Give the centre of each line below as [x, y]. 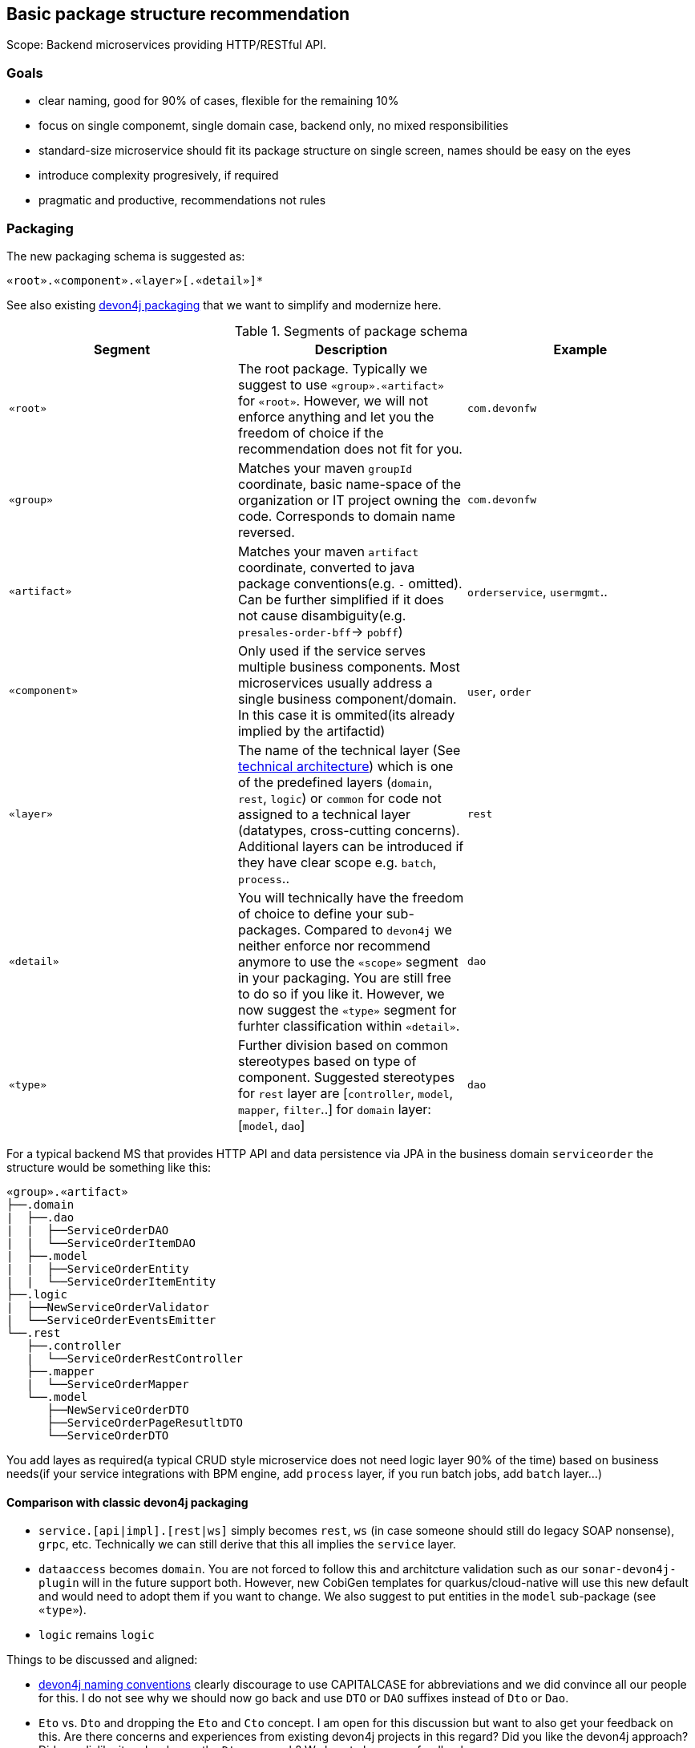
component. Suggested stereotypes [346, 1077]
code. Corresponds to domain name [346, 516]
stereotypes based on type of [327, 1061]
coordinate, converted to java [326, 567]
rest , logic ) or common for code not [339, 798]
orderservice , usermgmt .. [537, 591]
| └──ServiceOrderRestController [135, 1358]
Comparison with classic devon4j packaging [127, 1502]
